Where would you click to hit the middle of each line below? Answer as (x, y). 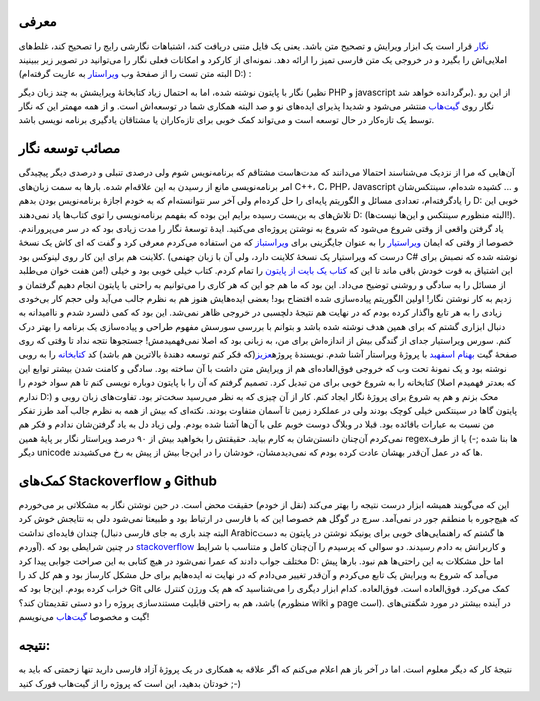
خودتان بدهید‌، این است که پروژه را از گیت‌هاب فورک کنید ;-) (130, 683)
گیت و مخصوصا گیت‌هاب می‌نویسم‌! (84, 617)
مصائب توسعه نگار (69, 148)
